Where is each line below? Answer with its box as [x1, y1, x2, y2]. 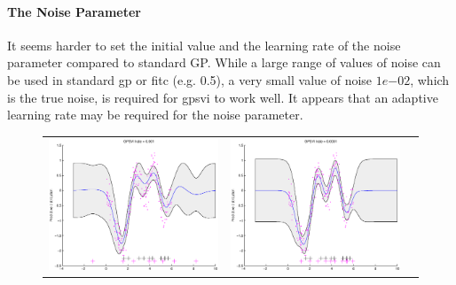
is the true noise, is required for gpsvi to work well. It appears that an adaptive [7, 88, 438, 106]
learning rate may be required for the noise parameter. [7, 105, 303, 124]
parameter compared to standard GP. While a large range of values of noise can [7, 53, 441, 72]
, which [410, 70, 450, 89]
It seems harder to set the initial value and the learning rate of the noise [7, 35, 401, 54]
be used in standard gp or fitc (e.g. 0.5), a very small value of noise [7, 70, 373, 89]
